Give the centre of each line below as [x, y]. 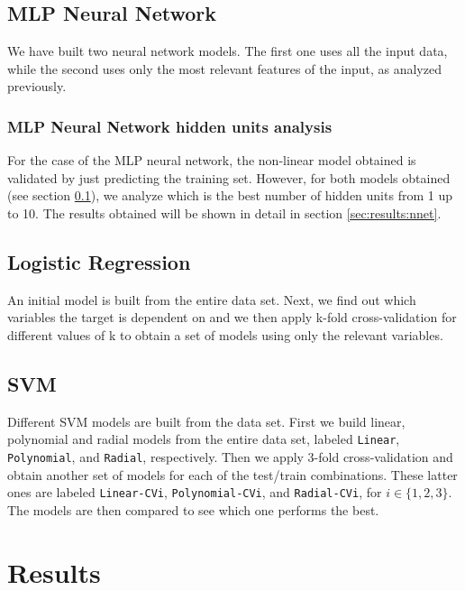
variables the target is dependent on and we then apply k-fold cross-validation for [232, 317]
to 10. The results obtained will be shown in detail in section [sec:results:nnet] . [224, 212]
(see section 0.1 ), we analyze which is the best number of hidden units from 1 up [230, 195]
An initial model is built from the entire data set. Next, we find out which [212, 299]
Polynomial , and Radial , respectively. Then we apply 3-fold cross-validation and [230, 457]
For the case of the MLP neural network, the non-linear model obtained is [212, 160]
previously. [37, 86]
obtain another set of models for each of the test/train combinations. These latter [232, 474]
